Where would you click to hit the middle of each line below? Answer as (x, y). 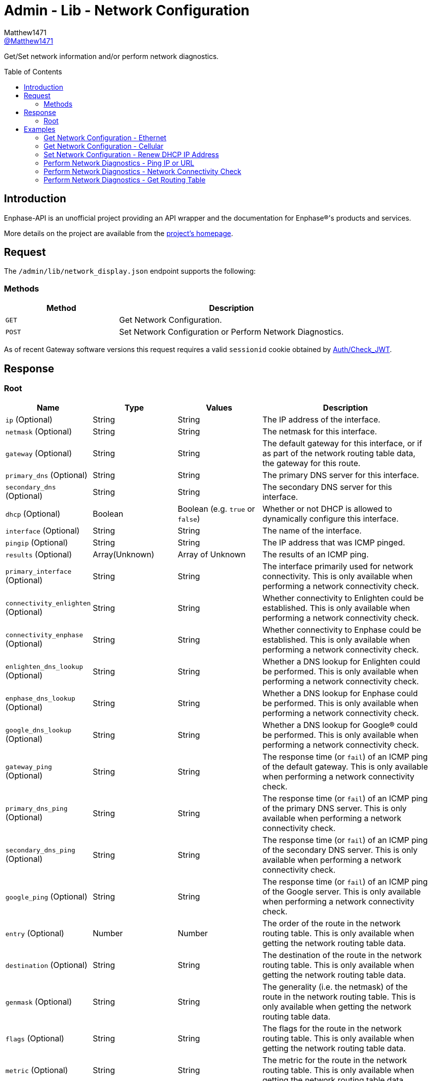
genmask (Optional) (39, 1002)
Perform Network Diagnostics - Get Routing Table (125, 180)
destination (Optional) (47, 965)
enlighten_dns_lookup (44, 666)
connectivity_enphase (44, 635)
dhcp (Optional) (33, 514)
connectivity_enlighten (48, 603)
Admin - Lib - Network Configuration (127, 10)
